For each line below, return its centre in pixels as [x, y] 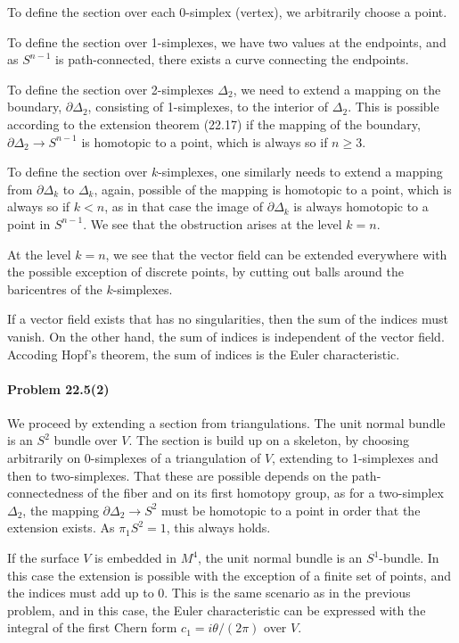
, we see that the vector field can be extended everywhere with [276, 254]
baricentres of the [55, 289]
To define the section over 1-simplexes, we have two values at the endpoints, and [227, 41]
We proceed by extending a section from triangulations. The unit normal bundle [226, 422]
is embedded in [135, 558]
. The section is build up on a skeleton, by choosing [269, 440]
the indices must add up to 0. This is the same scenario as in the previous [209, 593]
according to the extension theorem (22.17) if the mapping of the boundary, [214, 124]
